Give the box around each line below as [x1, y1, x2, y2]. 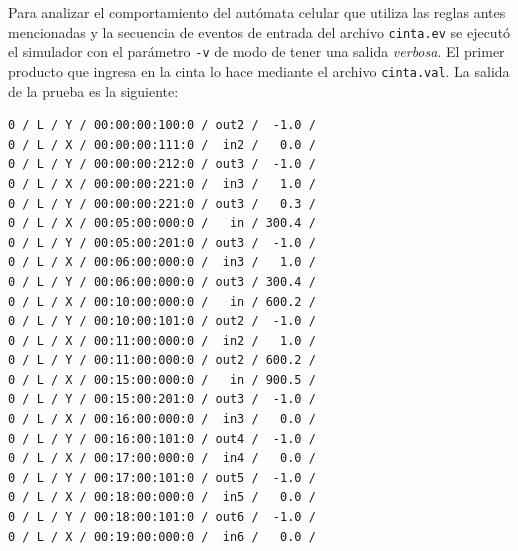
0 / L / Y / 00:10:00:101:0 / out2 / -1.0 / [8, 314, 316, 329]
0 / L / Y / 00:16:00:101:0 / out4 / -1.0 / [8, 431, 316, 446]
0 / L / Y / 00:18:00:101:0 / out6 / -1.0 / [8, 510, 316, 525]
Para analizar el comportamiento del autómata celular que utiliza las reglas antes [8, 2, 506, 22]
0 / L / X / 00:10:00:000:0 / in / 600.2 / [8, 294, 316, 309]
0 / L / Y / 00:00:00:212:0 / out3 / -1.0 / [8, 157, 316, 172]
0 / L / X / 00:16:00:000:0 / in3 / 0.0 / [8, 412, 316, 427]
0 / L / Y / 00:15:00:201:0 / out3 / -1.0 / [8, 392, 316, 407]
